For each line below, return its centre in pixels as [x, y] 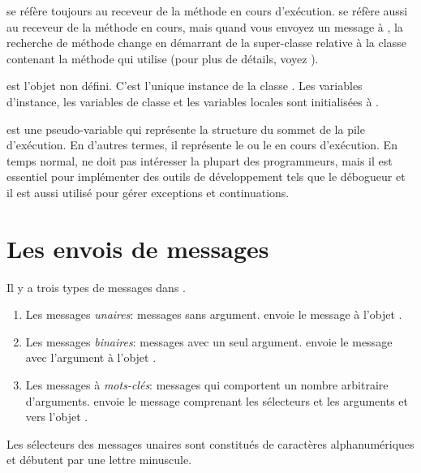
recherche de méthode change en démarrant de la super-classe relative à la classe [206, 43]
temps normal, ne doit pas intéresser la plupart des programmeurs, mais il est [200, 160]
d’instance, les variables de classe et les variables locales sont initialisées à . [193, 101]
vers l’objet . [57, 417]
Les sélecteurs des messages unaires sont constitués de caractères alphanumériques [210, 443]
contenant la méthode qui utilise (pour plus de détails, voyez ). [163, 58]
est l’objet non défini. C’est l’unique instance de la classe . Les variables [185, 86]
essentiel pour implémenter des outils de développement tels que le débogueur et [206, 176]
